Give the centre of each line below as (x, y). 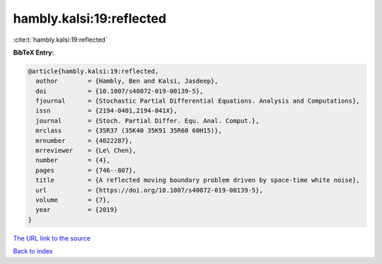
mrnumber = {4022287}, (84, 140)
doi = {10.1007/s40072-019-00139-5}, (120, 91)
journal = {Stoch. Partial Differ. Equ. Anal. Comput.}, (147, 121)
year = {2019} (77, 210)
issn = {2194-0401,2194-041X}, (106, 111)
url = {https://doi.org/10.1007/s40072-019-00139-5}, (149, 190)
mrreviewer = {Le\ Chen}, (86, 151)
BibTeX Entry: (34, 52)
